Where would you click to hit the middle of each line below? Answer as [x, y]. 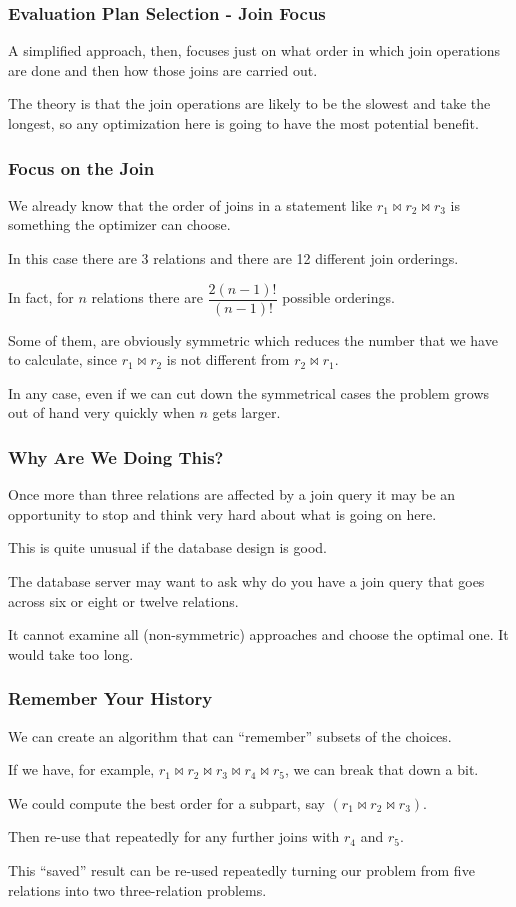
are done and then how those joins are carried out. [163, 69]
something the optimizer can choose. [119, 224]
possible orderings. [338, 297]
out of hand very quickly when [101, 412]
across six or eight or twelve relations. [123, 600]
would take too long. [71, 653]
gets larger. [246, 412]
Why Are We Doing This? [116, 456]
